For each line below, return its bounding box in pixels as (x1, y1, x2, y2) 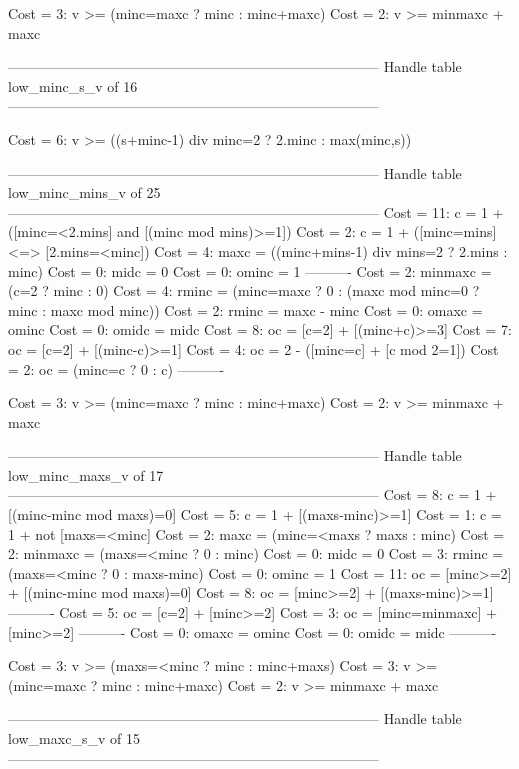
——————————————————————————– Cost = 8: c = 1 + (8, 484, 497, 505)
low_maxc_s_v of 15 (8, 728, 140, 748)
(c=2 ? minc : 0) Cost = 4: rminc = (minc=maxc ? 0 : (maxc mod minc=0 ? (8, 280, 480, 301)
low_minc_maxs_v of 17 (8, 464, 164, 485)
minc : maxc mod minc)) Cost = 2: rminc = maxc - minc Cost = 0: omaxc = (8, 299, 483, 320)
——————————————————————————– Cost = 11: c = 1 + (8, 201, 504, 222)
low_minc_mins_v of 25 (8, 182, 161, 203)
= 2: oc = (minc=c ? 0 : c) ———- (8, 358, 225, 379)
